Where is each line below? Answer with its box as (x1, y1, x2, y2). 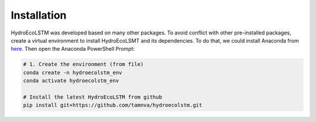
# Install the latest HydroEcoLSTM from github (23, 93, 162, 100)
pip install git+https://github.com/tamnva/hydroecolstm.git (23, 102, 202, 109)
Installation (11, 9, 67, 22)
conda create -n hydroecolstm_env (23, 69, 122, 76)
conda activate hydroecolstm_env (23, 78, 119, 84)
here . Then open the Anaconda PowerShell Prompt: (11, 46, 135, 53)
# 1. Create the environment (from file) (23, 61, 144, 68)
